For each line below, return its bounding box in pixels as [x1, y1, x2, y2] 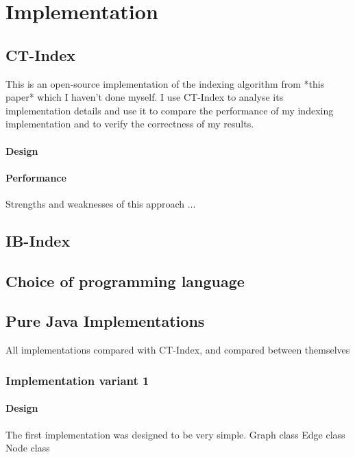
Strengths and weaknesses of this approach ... [5, 196, 196, 210]
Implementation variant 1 [5, 371, 149, 388]
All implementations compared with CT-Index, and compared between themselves [5, 343, 350, 357]
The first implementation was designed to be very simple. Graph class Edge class [5, 427, 345, 441]
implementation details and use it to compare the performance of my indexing [5, 103, 334, 117]
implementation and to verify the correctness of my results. [5, 116, 254, 131]
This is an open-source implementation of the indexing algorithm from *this [5, 76, 325, 90]
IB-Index [5, 230, 71, 251]
